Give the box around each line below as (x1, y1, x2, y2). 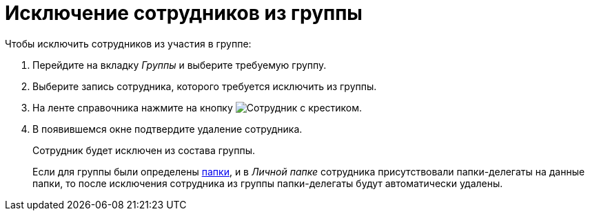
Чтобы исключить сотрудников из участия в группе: (5, 37, 252, 50)
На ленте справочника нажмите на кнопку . (32, 101, 363, 114)
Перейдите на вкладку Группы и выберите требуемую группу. (32, 58, 327, 71)
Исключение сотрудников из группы (5, 1, 363, 25)
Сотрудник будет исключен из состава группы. (32, 144, 255, 156)
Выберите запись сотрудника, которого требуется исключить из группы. (32, 80, 377, 92)
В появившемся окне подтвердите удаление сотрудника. (32, 122, 303, 135)
